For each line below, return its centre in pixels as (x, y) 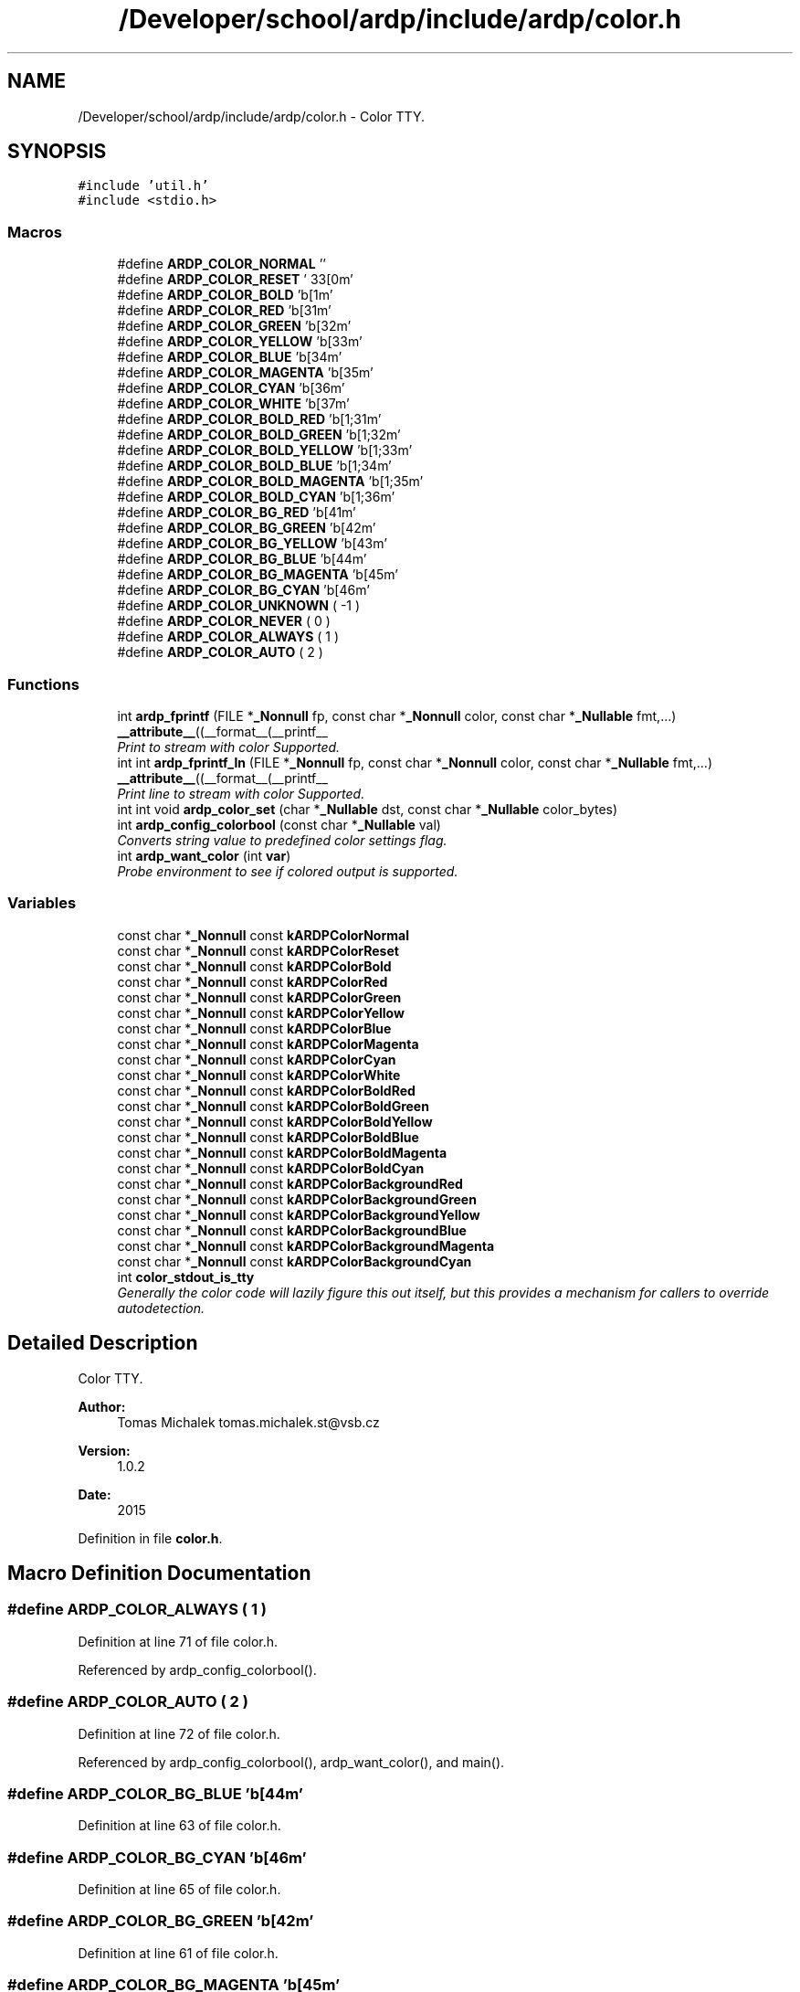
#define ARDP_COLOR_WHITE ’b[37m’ (233, 404)
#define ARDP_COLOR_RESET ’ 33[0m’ (235, 280)
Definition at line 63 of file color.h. (179, 1826)
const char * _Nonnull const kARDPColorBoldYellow (275, 1121)
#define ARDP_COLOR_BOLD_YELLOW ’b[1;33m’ (265, 450)
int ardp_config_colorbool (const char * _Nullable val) (279, 824)
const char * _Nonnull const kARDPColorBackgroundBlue (292, 1230)
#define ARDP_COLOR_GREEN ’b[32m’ (234, 326)
